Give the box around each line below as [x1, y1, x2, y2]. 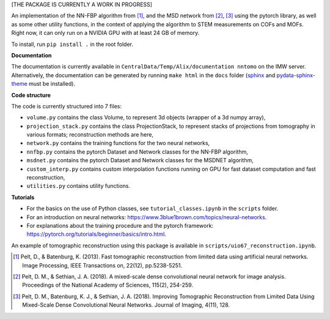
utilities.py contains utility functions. [26, 182, 131, 190]
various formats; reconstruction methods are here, [26, 131, 154, 138]
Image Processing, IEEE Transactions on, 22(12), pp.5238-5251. [22, 261, 183, 269]
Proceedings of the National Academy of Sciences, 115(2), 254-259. [22, 282, 194, 289]
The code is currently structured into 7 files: [11, 102, 122, 110]
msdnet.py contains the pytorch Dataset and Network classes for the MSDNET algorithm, [26, 157, 254, 164]
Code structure [11, 91, 51, 99]
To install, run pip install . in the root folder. [11, 40, 134, 48]
